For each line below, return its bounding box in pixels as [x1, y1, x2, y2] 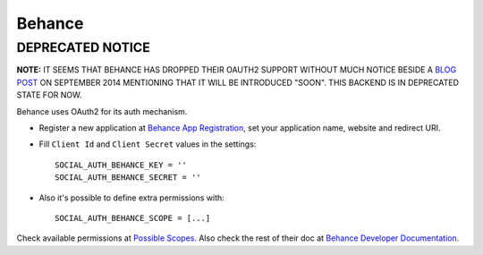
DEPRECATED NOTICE [16, 39, 151, 55]
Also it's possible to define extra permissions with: [38, 192, 225, 203]
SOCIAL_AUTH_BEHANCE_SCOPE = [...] [55, 213, 211, 223]
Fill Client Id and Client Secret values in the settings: [38, 139, 257, 149]
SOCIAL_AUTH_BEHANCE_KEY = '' [55, 159, 188, 170]
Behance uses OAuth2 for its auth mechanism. [16, 106, 188, 116]
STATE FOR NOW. [16, 89, 82, 100]
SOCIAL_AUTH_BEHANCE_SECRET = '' [55, 173, 201, 183]
